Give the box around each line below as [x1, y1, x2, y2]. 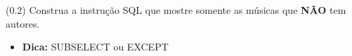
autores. [6, 16, 40, 30]
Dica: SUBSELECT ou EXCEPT [22, 39, 169, 54]
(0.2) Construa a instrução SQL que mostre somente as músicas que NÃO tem [6, 3, 346, 17]
